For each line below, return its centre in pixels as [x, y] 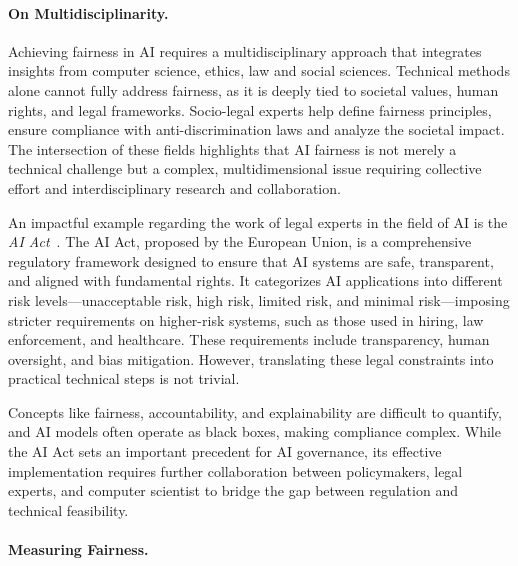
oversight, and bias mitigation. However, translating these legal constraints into [251, 358]
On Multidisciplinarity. [88, 12]
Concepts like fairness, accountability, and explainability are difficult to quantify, [255, 411]
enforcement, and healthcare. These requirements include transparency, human [249, 339]
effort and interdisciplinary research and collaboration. [174, 187]
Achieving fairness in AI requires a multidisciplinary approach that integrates [245, 50]
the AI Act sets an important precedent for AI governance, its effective [225, 451]
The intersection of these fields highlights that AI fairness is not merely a [232, 148]
